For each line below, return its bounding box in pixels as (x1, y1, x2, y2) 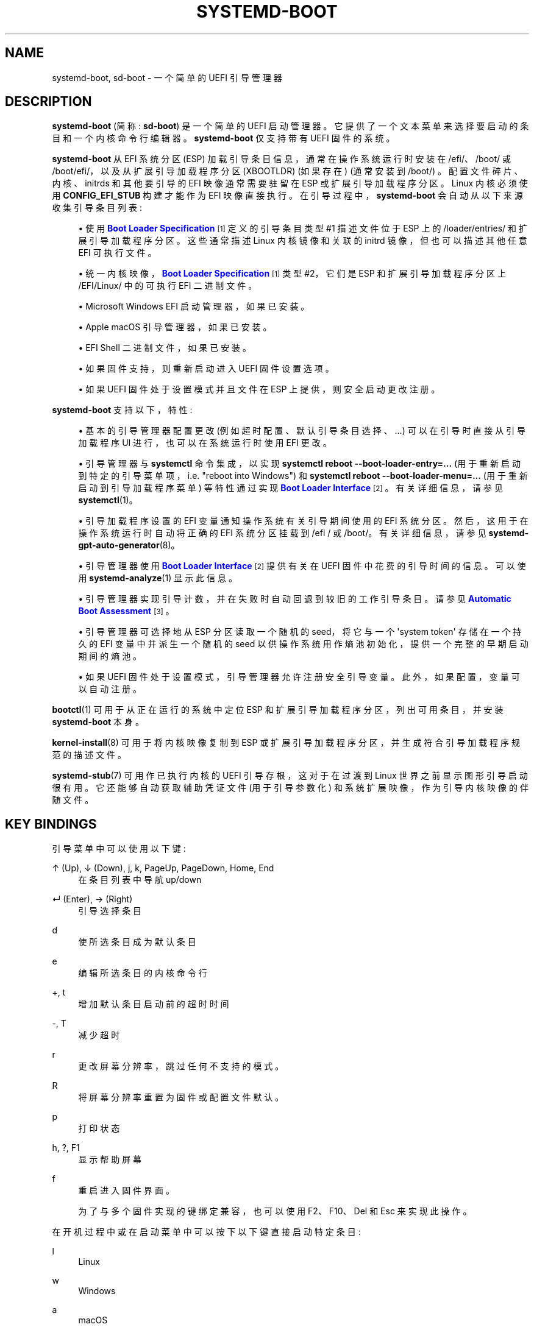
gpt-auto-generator (78, 540, 160, 551)
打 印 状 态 (78, 1123, 120, 1134)
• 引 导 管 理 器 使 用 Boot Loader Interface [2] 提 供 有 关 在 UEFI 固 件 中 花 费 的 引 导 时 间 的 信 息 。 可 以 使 (78, 561, 526, 571)
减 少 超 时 (78, 1030, 120, 1041)
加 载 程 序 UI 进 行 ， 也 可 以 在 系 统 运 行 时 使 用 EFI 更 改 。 (78, 437, 332, 448)
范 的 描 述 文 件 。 (52, 749, 127, 760)
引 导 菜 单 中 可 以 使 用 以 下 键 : (52, 843, 186, 854)
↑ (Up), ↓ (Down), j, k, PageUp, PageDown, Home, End (52, 863, 274, 874)
